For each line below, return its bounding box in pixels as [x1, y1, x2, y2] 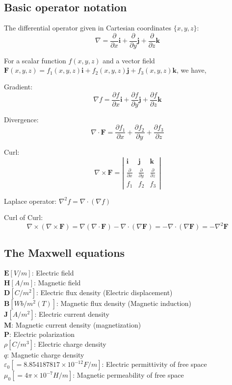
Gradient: [4, 82, 33, 92]
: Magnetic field [34, 277, 81, 287]
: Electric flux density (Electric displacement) [36, 287, 173, 297]
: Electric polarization [9, 329, 75, 339]
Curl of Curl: [4, 212, 43, 222]
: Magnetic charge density [7, 349, 84, 359]
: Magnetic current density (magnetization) [11, 319, 141, 330]
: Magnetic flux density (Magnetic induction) [56, 298, 192, 308]
